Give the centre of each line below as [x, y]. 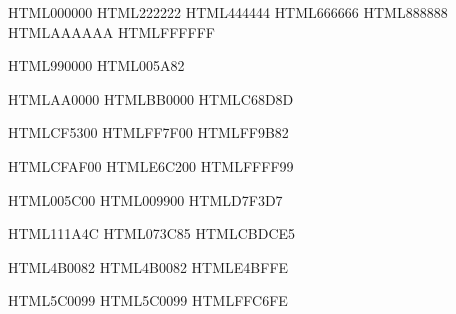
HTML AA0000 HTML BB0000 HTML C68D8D [151, 98]
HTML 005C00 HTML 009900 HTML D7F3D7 [145, 199]
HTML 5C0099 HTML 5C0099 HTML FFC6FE [148, 300]
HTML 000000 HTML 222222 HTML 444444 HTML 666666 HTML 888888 [228, 12]
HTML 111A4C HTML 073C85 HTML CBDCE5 [152, 233]
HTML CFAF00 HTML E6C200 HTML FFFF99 [151, 165]
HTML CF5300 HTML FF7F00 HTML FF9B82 [148, 132]
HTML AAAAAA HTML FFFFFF [111, 31]
